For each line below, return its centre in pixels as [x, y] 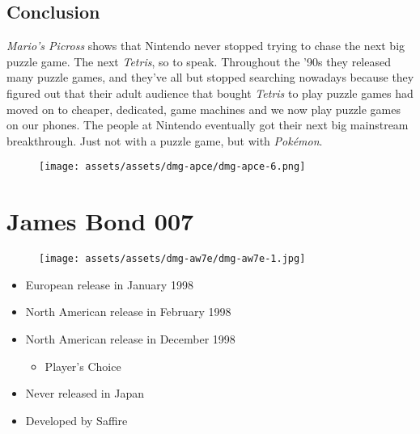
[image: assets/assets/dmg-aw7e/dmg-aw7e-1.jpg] [172, 259]
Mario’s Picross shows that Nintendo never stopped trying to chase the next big [206, 46]
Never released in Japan [85, 393]
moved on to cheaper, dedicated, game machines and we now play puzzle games [204, 109]
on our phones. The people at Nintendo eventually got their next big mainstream [208, 125]
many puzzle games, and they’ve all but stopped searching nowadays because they [210, 77]
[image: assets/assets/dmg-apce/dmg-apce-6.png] [172, 167]
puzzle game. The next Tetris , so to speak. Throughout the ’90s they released [199, 61]
